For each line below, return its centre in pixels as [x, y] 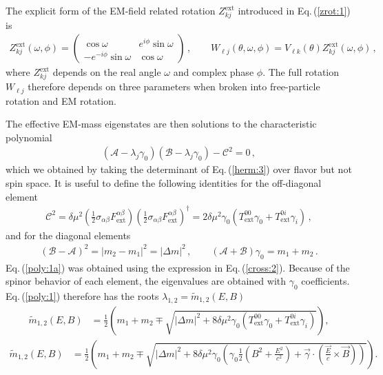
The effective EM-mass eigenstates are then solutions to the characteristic [161, 124]
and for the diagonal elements [68, 235]
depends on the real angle [107, 72]
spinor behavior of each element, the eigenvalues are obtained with [146, 281]
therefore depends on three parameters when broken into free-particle [174, 87]
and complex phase [214, 72]
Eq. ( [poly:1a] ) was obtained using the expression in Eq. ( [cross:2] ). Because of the [178, 267]
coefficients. [325, 281]
